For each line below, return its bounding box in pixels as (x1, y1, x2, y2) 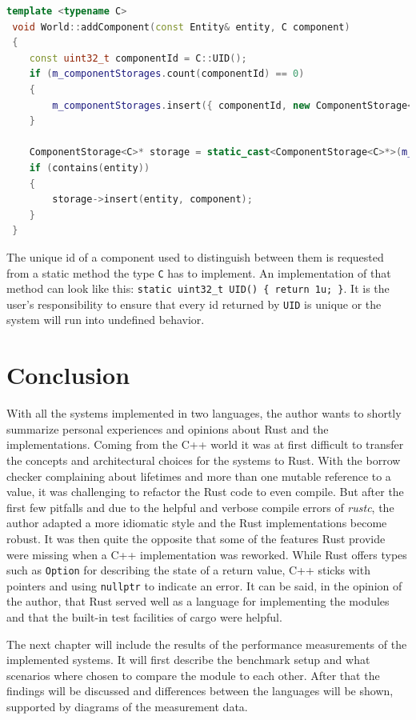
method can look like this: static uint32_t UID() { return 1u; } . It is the (6, 280, 390, 297)
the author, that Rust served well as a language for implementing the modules (6, 593, 390, 610)
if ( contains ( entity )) (29, 162, 150, 174)
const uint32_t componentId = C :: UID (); (29, 52, 247, 64)
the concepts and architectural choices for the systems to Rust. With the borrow (6, 451, 401, 468)
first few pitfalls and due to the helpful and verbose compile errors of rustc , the (6, 498, 394, 515)
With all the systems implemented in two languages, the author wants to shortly (6, 405, 402, 422)
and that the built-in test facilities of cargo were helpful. (6, 609, 282, 626)
